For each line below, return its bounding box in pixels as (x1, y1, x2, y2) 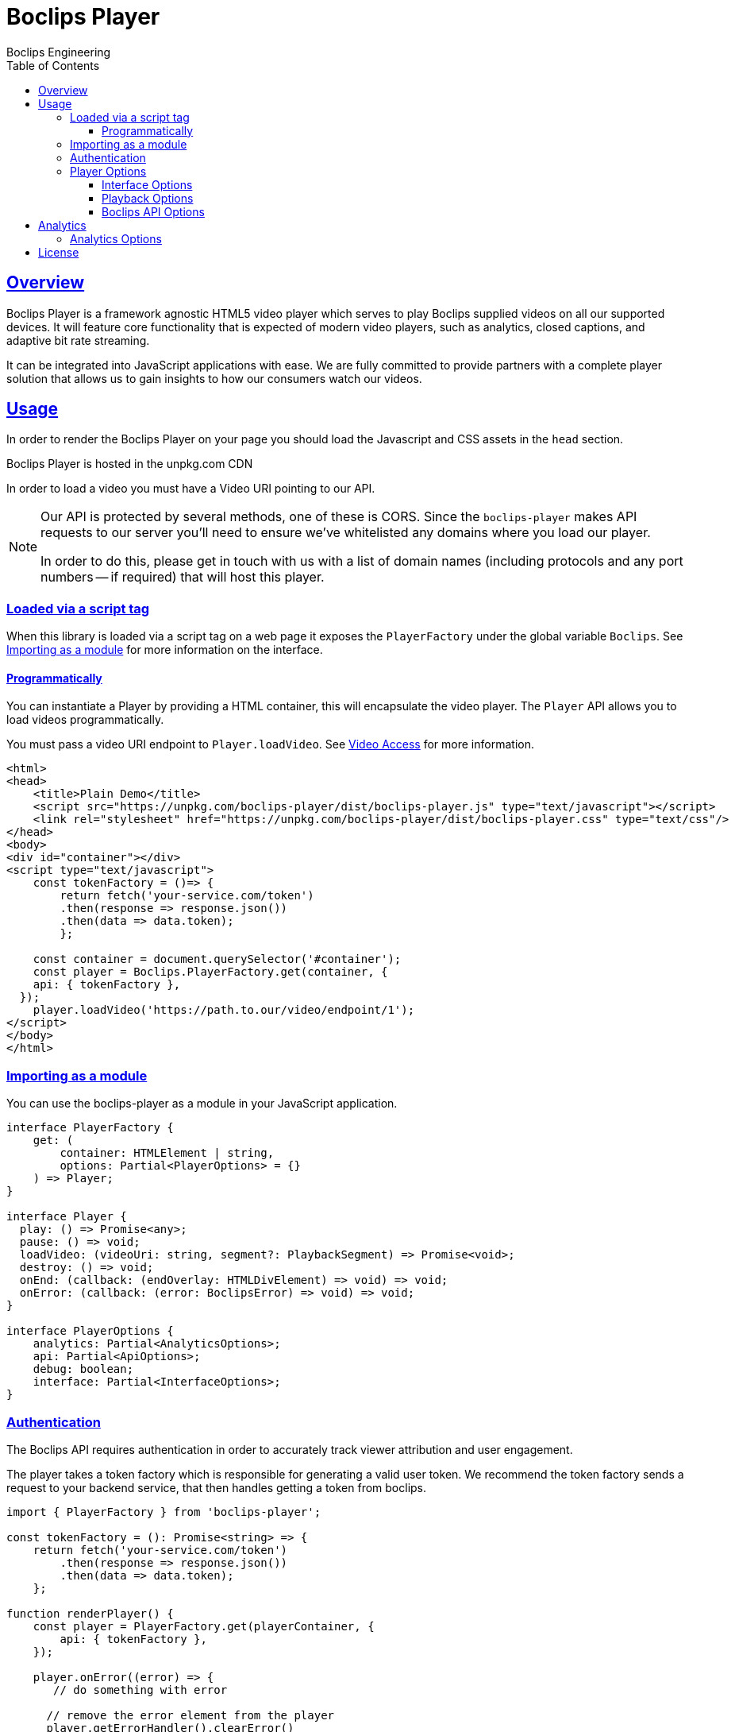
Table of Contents (6, 58, 100, 72)
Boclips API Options (102, 204, 205, 218)
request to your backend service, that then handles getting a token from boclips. (6, 1480, 427, 1494)
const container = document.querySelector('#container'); (33, 953, 402, 966)
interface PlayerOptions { (6, 1324, 174, 1338)
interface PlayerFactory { (6, 1121, 174, 1135)
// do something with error (53, 1683, 228, 1696)
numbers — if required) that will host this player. (40, 569, 325, 586)
